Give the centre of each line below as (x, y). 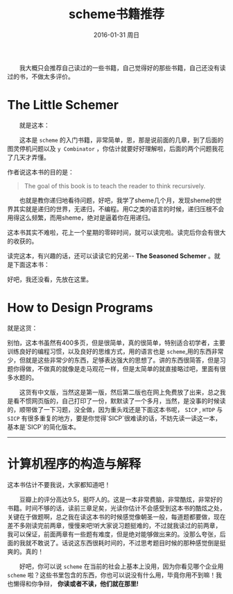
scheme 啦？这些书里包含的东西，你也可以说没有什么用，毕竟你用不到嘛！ (112, 575)
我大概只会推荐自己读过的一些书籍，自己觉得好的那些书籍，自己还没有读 (123, 67)
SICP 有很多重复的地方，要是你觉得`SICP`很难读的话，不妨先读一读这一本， (114, 418)
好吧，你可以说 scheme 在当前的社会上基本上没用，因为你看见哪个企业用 (122, 566)
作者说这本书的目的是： (41, 172)
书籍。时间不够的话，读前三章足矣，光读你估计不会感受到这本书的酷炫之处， (116, 508)
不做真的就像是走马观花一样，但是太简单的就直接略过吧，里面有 (128, 368)
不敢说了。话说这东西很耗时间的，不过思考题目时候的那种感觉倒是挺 (128, 543)
